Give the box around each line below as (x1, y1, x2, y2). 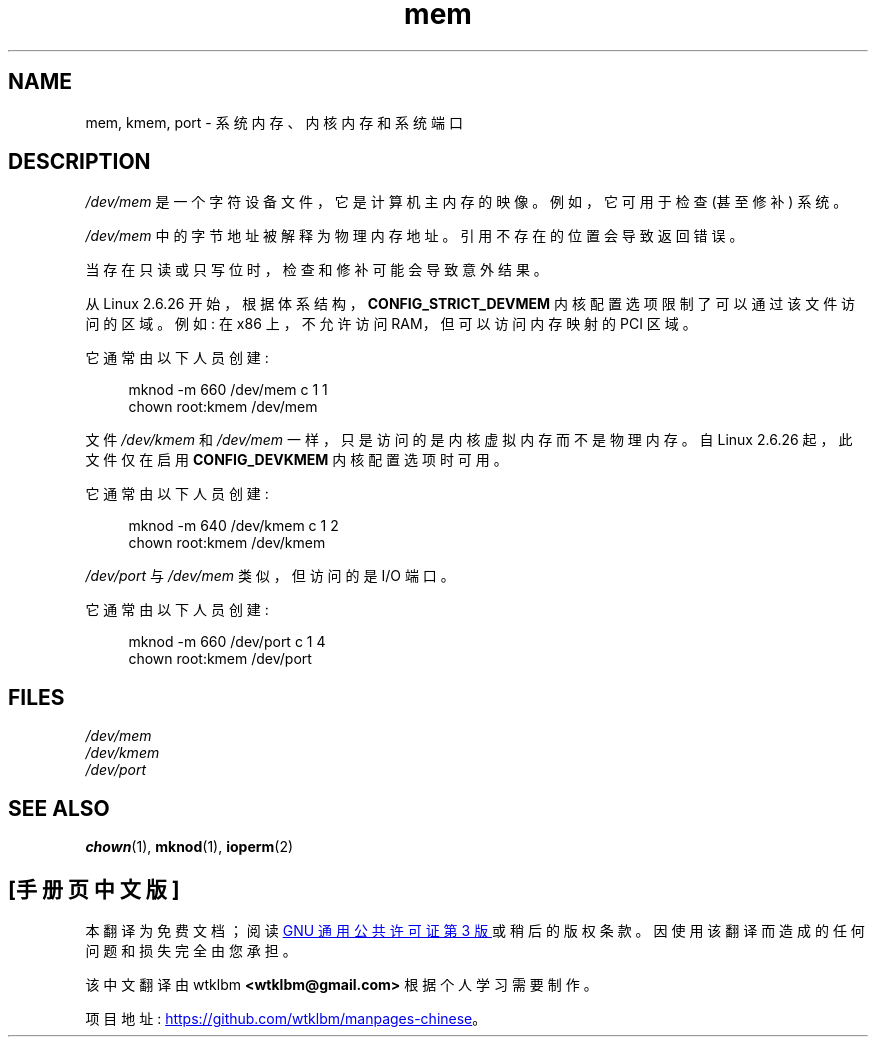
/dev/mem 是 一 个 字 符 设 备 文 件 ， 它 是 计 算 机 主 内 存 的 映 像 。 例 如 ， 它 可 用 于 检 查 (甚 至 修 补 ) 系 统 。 (85, 193, 848, 211)
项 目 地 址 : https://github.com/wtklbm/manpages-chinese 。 (85, 1009, 487, 1027)
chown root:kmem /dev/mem (128, 398, 318, 416)
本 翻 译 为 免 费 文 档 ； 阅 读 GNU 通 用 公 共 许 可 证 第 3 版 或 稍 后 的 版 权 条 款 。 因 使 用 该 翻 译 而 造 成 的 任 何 (85, 921, 865, 939)
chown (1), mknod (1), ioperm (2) (85, 838, 294, 856)
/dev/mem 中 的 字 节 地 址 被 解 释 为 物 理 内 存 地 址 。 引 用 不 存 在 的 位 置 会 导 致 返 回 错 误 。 (85, 227, 744, 245)
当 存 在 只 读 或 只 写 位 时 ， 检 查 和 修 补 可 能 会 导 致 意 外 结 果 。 (85, 261, 548, 279)
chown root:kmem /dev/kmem (128, 534, 326, 552)
